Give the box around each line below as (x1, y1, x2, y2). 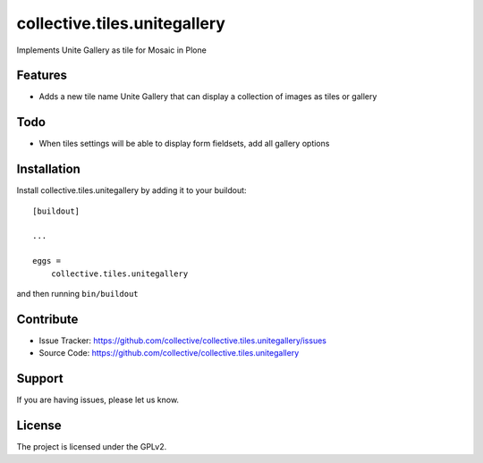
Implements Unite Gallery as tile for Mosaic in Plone (16, 45, 208, 55)
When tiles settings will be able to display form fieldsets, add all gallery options (38, 139, 330, 149)
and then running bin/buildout (16, 289, 139, 299)
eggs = (32, 256, 62, 266)
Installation (16, 162, 80, 177)
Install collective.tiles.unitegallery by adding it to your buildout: (16, 185, 247, 196)
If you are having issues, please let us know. (16, 394, 179, 406)
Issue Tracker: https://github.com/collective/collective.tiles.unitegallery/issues (38, 335, 326, 346)
